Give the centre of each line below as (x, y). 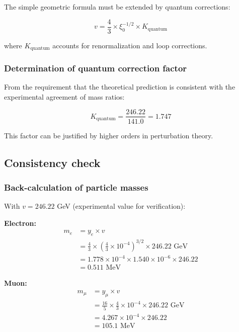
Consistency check (52, 162)
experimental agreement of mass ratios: (64, 96)
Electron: (20, 223)
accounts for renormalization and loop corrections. (130, 45)
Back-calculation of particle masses (76, 187)
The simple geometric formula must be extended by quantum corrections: (117, 7)
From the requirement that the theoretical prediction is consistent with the (120, 87)
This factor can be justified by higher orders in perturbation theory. (109, 135)
